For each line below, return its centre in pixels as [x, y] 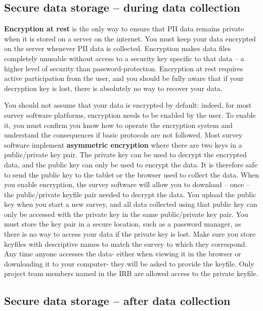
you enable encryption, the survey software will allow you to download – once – [127, 184]
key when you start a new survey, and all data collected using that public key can [131, 204]
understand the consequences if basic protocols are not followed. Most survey [123, 135]
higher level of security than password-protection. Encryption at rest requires [124, 68]
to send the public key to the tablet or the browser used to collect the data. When [131, 174]
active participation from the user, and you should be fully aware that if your [124, 78]
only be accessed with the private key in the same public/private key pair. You [126, 214]
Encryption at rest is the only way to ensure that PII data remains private [124, 29]
